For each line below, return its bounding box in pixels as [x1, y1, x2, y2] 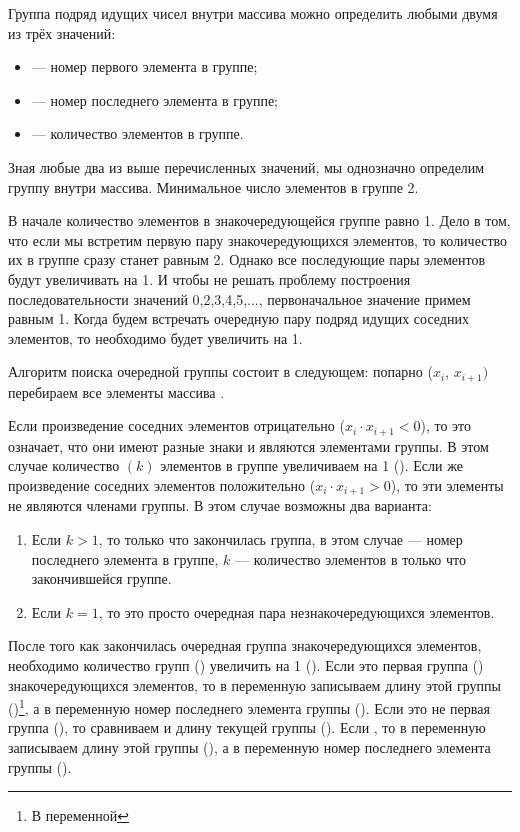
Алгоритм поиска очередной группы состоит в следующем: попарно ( [8, 361, 433, 382]
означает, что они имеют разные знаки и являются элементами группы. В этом [8, 435, 489, 456]
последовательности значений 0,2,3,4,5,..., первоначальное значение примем [8, 288, 471, 309]
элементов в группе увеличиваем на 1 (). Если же [160, 455, 463, 476]
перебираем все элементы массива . [8, 381, 225, 402]
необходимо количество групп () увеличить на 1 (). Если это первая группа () [8, 655, 484, 676]
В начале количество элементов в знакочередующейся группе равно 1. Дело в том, [8, 210, 511, 231]
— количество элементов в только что [234, 548, 466, 569]
